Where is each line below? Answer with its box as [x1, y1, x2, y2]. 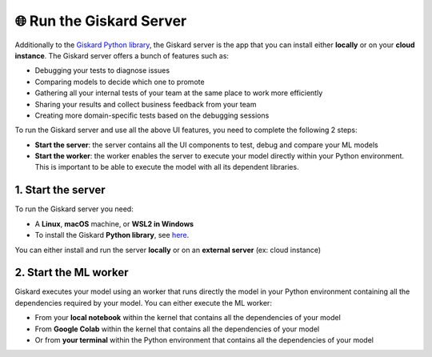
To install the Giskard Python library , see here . [34, 231, 190, 240]
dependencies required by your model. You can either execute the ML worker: [14, 298, 272, 307]
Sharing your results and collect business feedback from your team [34, 99, 257, 109]
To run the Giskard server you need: [14, 204, 134, 214]
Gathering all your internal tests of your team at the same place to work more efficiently [34, 88, 323, 98]
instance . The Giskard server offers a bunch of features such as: [14, 50, 230, 60]
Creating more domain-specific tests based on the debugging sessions [34, 110, 270, 120]
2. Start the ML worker [14, 266, 129, 279]
